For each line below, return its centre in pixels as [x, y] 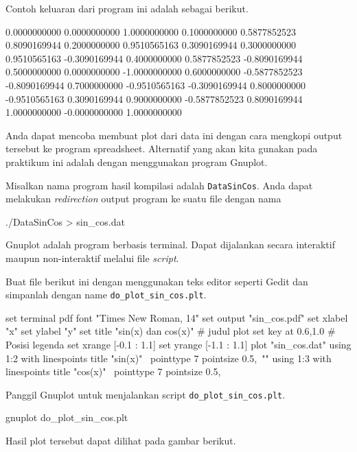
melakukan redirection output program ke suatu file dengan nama [143, 199]
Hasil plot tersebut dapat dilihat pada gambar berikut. [121, 441]
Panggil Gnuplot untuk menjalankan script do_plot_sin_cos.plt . [146, 394]
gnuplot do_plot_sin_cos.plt [67, 417]
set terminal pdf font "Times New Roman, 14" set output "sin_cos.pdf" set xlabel [177, 317]
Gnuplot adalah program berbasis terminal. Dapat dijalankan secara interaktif [170, 245]
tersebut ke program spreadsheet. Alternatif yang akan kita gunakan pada [162, 148]
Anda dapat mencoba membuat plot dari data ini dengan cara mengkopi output [174, 135]
